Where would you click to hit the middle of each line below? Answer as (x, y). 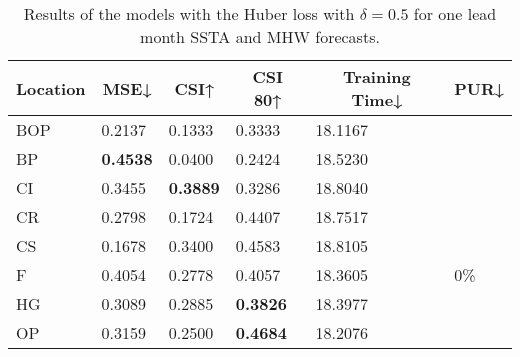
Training (377, 76)
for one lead (455, 13)
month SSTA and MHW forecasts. (260, 36)
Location (51, 88)
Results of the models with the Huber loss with (189, 13)
